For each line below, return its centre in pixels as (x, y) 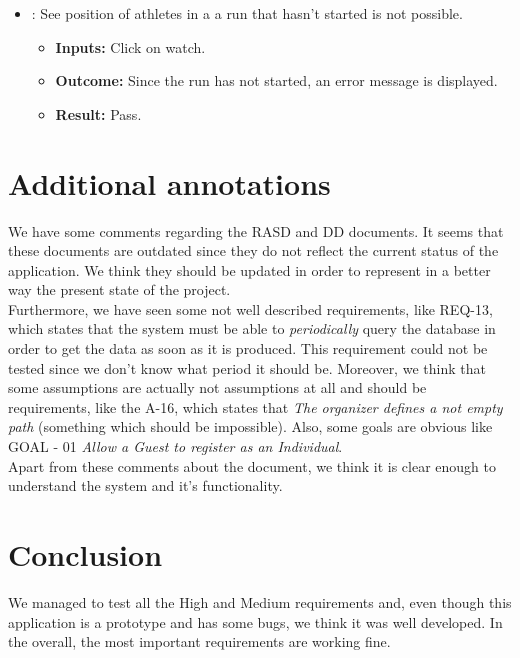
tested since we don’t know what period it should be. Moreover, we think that (247, 367)
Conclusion (85, 554)
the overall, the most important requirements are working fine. (199, 641)
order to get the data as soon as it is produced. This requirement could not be (248, 348)
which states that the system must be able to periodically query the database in (252, 328)
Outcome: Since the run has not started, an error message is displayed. (276, 80)
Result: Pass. (98, 113)
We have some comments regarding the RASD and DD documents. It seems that (256, 230)
